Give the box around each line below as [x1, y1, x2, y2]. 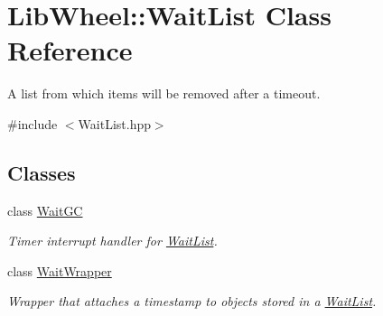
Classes [7, 158, 76, 186]
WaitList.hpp [78, 114, 151, 133]
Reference [7, 32, 133, 69]
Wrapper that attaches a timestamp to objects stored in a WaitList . [7, 292, 377, 311]
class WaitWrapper [7, 261, 112, 280]
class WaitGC [7, 200, 83, 219]
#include [7, 114, 58, 133]
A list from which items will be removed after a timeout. [7, 84, 321, 103]
